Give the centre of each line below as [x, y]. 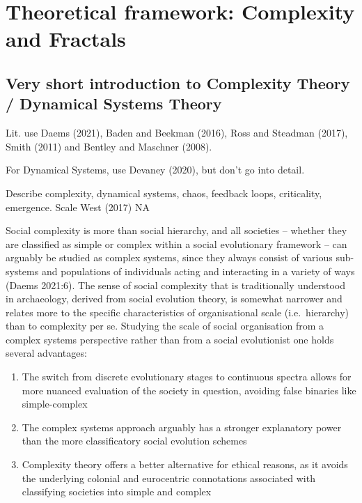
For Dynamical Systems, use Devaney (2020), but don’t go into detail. [155, 170]
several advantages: [46, 353]
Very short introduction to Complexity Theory [178, 83]
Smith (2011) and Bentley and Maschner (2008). [109, 146]
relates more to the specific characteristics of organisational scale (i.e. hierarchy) [178, 312]
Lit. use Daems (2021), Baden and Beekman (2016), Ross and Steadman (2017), [177, 133]
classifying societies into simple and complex [117, 492]
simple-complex [55, 404]
